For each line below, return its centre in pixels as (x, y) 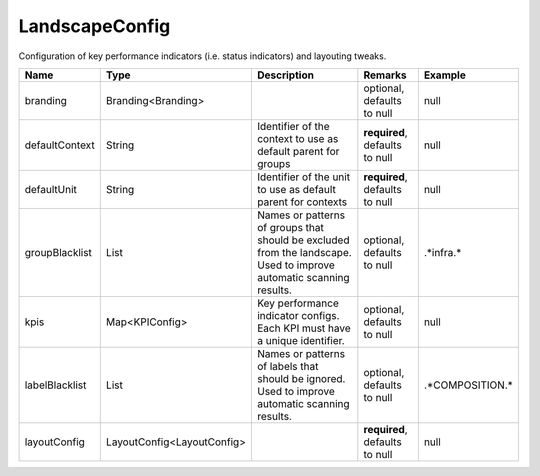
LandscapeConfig (94, 26)
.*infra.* (442, 252)
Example (445, 75)
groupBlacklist (58, 252)
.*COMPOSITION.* (468, 385)
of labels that (287, 366)
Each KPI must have (304, 328)
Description (285, 75)
